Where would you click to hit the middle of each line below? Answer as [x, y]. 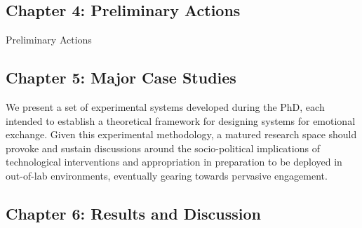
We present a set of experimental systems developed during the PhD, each [165, 107]
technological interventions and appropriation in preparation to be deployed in [174, 162]
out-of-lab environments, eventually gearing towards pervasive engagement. [167, 175]
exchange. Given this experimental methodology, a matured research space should [181, 134]
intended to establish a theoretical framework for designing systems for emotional [181, 120]
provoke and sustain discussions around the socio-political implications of [163, 148]
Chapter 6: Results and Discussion [133, 213]
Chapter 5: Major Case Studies [121, 78]
